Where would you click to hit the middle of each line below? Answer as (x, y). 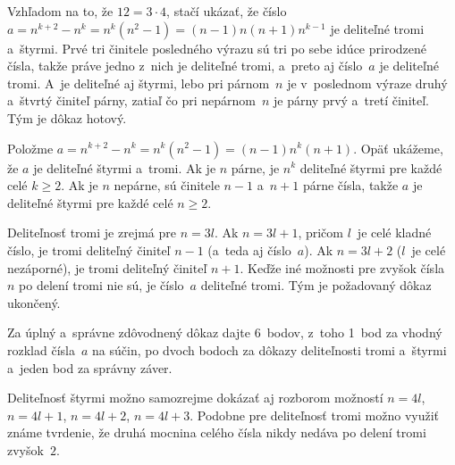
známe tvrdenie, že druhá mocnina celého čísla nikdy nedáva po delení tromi (217, 432)
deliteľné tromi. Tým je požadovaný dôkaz (316, 285)
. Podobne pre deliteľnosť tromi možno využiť (315, 415)
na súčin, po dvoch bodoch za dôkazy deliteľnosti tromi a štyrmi (270, 349)
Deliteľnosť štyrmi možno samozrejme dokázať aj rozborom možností (195, 398)
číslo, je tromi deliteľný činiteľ (89, 249)
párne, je (255, 167)
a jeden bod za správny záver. (90, 367)
